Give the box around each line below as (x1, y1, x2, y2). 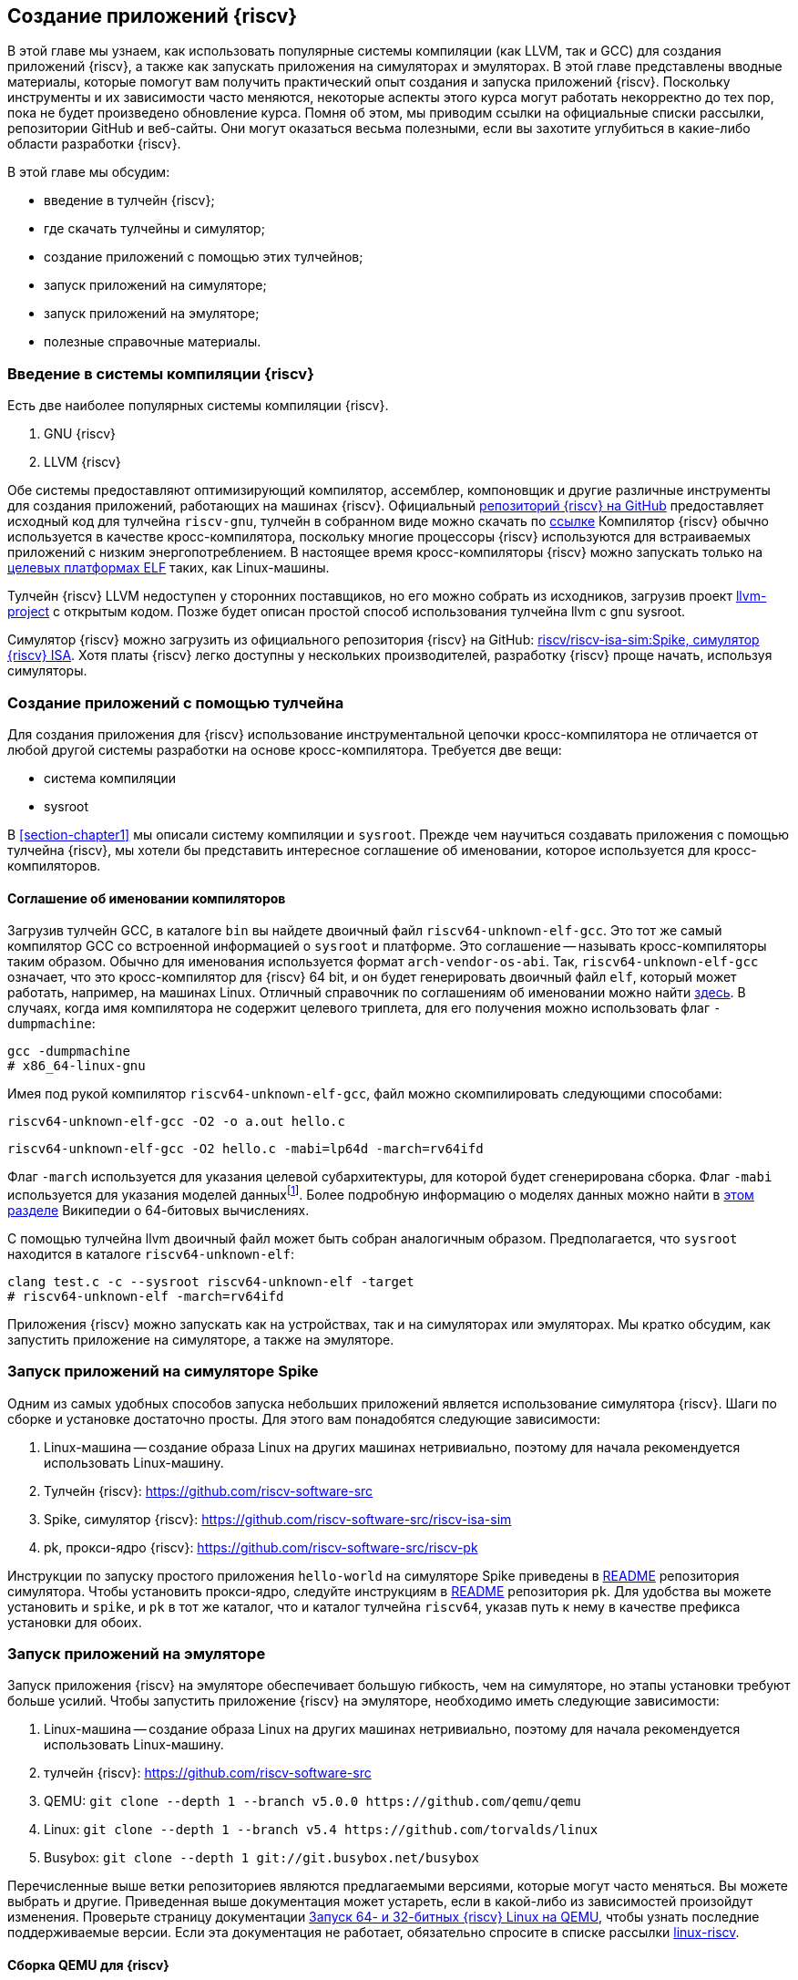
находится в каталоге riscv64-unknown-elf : (7, 1245, 294, 1262)
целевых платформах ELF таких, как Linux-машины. (7, 560, 330, 576)
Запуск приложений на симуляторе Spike (7, 1362, 319, 1381)
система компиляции (44, 769, 176, 786)
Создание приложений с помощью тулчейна (7, 693, 344, 712)
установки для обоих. (7, 1614, 142, 1630)
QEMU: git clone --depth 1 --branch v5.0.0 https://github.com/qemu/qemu (44, 1793, 581, 1810)
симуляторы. (7, 663, 87, 679)
